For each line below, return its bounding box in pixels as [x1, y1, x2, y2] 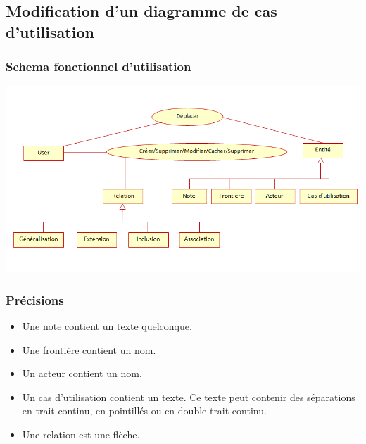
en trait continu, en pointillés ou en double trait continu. [22, 403, 267, 418]
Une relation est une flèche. [22, 426, 140, 441]
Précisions [6, 291, 64, 308]
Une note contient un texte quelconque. [22, 318, 192, 333]
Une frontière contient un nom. [22, 342, 156, 357]
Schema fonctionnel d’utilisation [6, 58, 191, 75]
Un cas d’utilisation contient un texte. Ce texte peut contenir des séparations [22, 389, 355, 404]
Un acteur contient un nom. [22, 366, 142, 381]
